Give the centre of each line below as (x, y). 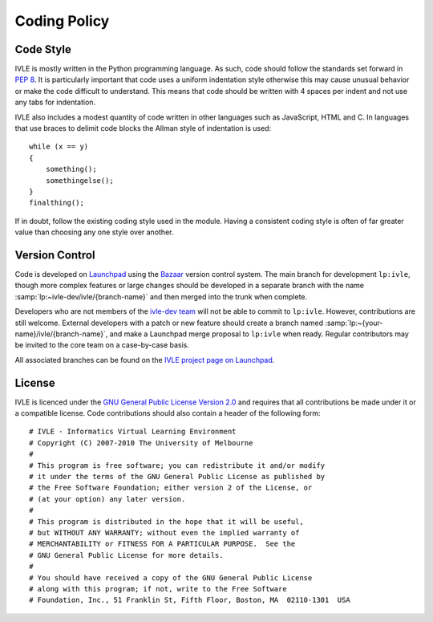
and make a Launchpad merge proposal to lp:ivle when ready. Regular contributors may (259, 334)
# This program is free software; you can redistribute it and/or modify (177, 465)
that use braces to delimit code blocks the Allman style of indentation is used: (143, 128)
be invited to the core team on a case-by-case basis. (102, 345)
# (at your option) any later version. (107, 499)
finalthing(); (57, 203)
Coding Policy (62, 21)
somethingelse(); (79, 180)
